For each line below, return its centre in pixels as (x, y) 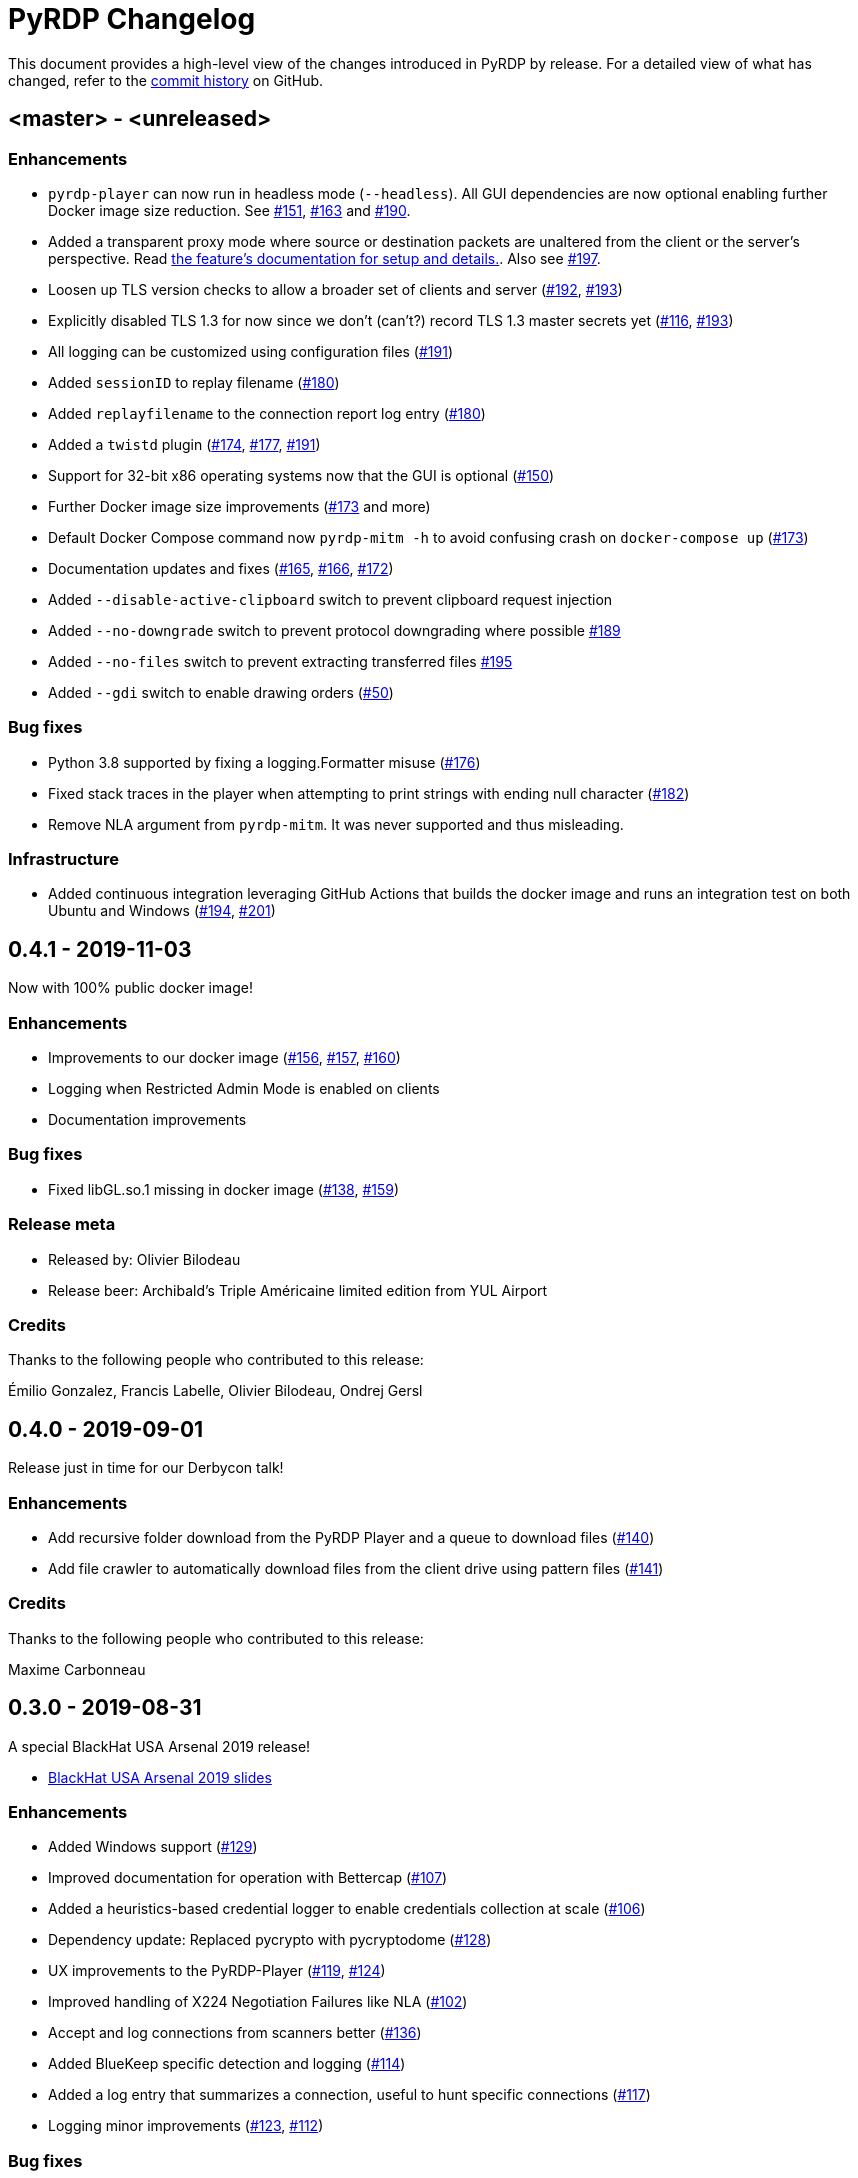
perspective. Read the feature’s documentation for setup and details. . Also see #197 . (324, 258)
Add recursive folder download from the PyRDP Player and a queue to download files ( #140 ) (351, 1537)
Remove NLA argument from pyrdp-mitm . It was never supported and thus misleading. (336, 824)
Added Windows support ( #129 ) (153, 1847)
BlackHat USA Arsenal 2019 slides (160, 1777)
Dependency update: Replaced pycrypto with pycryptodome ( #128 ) (270, 1940)
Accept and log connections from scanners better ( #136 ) (235, 2033)
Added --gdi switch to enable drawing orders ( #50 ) (221, 692)
